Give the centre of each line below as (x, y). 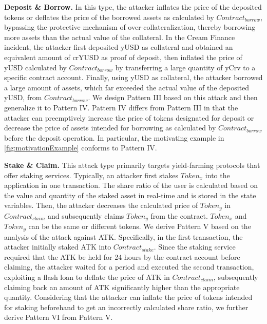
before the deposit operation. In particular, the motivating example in (114, 137)
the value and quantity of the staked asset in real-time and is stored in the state (130, 195)
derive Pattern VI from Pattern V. (59, 317)
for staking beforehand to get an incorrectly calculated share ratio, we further (126, 307)
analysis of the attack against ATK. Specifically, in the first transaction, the (123, 236)
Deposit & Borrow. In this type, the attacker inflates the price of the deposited (133, 7)
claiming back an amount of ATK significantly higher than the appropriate (122, 287)
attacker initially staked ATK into (58, 247)
